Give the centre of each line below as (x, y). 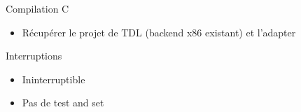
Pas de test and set (63, 103)
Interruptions (34, 56)
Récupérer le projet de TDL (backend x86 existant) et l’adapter (159, 32)
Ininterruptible (54, 79)
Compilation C (37, 8)
